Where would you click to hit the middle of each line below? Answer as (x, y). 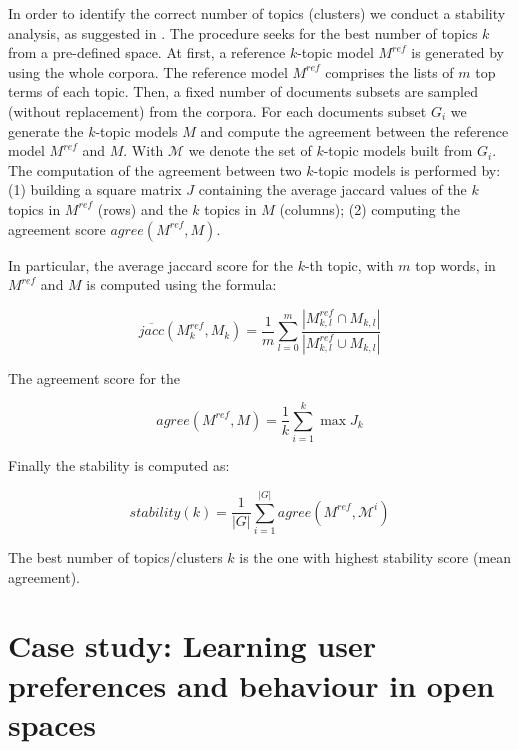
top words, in (455, 264)
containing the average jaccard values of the (332, 189)
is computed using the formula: (181, 284)
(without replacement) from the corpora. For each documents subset (217, 110)
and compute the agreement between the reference (354, 130)
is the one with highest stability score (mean (375, 557)
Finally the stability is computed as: (119, 465)
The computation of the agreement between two (155, 169)
